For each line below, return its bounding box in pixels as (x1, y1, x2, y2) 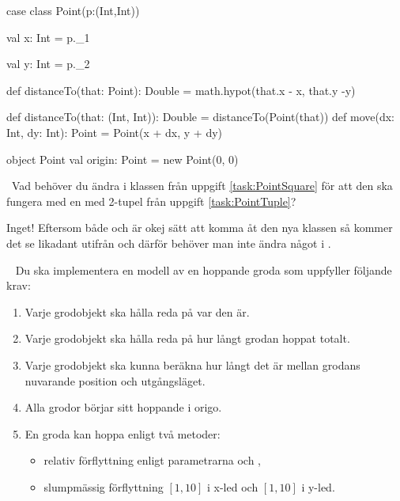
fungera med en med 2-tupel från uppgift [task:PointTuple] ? (6, 192, 296, 209)
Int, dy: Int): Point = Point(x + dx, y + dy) (6, 123, 223, 140)
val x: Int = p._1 (6, 28, 90, 45)
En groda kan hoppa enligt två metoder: (25, 425, 221, 442)
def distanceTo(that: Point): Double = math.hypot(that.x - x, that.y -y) (6, 82, 356, 98)
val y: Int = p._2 (6, 55, 90, 72)
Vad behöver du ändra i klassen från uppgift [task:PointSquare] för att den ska (11, 177, 393, 194)
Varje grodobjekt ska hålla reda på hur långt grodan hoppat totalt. (25, 330, 350, 347)
